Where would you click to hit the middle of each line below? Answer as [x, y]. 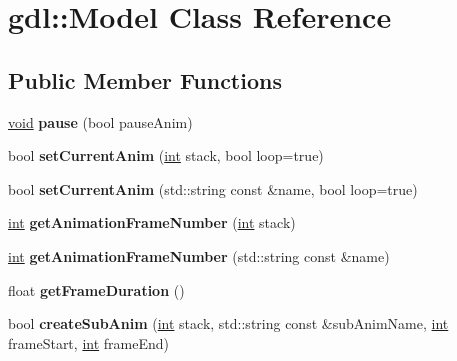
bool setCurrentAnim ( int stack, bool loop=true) [166, 155]
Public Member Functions [145, 79]
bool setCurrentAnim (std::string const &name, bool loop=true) [213, 188]
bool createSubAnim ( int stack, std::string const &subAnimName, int [228, 323]
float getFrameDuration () [96, 289]
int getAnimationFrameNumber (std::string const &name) [199, 255]
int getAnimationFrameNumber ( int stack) [152, 222]
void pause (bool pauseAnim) [100, 121]
